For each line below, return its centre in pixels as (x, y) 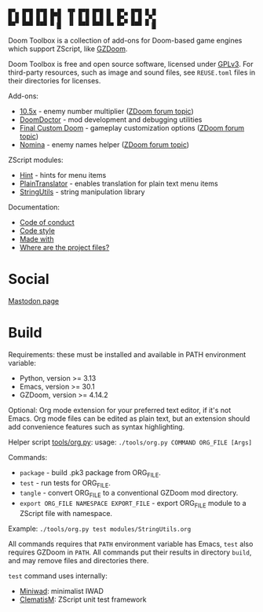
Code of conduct (47, 222)
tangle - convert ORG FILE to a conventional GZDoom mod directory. (129, 494)
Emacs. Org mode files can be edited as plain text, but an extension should (129, 418)
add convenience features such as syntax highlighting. (97, 426)
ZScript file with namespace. (66, 514)
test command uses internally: (58, 576)
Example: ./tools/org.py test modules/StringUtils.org (100, 529)
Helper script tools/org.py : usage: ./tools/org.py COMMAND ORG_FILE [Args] (130, 442)
